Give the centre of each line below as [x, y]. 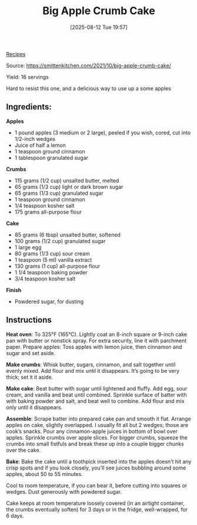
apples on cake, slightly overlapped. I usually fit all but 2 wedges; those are [97, 425]
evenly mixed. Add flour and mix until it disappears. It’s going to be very [93, 370]
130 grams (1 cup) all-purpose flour [57, 266]
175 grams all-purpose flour [48, 212]
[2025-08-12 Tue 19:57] [99, 27]
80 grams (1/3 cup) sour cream [52, 253]
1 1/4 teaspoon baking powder [51, 272]
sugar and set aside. [31, 353]
